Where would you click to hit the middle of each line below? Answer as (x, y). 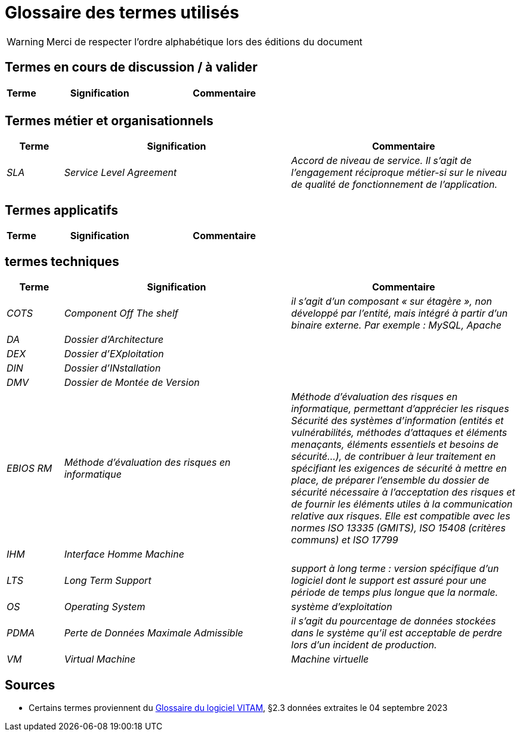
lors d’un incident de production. (364, 645)
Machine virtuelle (330, 659)
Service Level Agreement (120, 173)
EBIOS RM (30, 468)
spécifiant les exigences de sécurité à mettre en (399, 468)
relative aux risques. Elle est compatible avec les (401, 516)
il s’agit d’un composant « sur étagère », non (391, 301)
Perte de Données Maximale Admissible (154, 633)
